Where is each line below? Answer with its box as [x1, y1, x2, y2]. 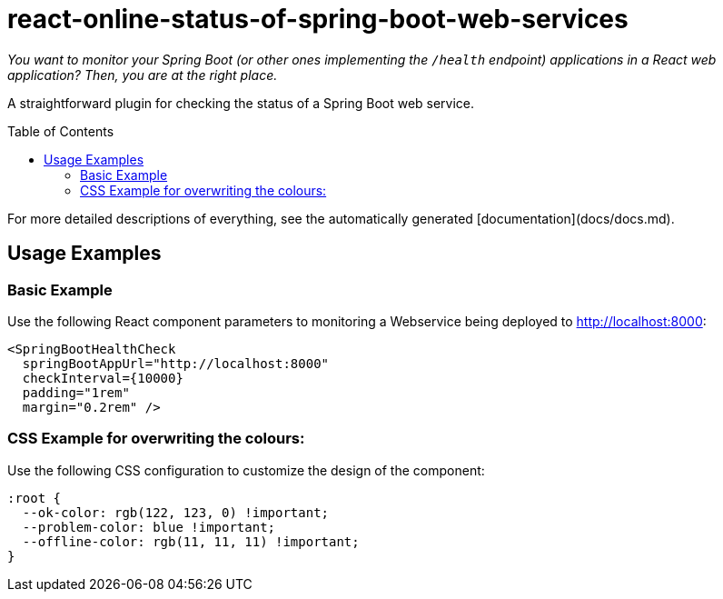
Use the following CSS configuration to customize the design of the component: [7, 462, 485, 478]
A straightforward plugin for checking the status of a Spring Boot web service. [7, 95, 475, 111]
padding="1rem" [22, 384, 130, 400]
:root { [7, 490, 62, 505]
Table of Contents [7, 123, 114, 139]
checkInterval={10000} [22, 370, 183, 385]
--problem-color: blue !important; [22, 519, 276, 534]
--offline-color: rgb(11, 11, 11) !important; [22, 534, 360, 549]
